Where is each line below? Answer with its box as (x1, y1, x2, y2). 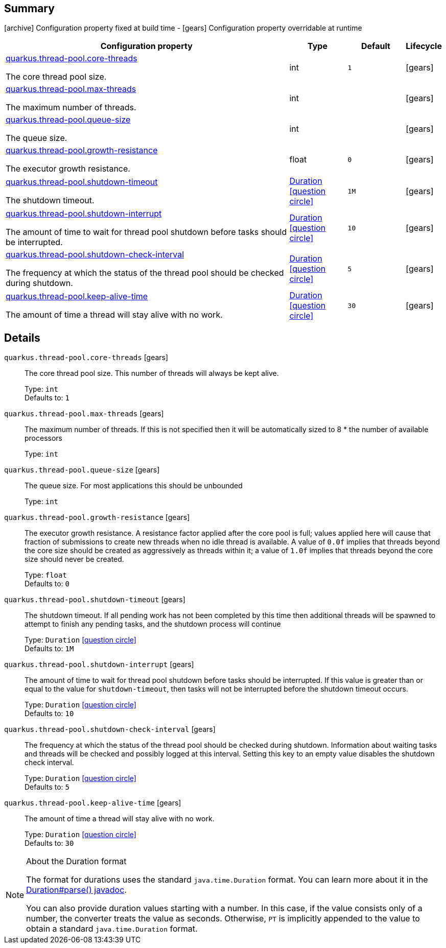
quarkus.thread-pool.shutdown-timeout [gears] (4, 595, 185, 604)
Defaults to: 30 (25, 839, 74, 848)
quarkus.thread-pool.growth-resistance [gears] (4, 513, 190, 522)
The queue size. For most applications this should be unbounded (25, 481, 243, 490)
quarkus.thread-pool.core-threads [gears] (4, 353, 169, 362)
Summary (4, 2, 55, 15)
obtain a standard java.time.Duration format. (26, 923, 198, 934)
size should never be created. (25, 555, 124, 564)
